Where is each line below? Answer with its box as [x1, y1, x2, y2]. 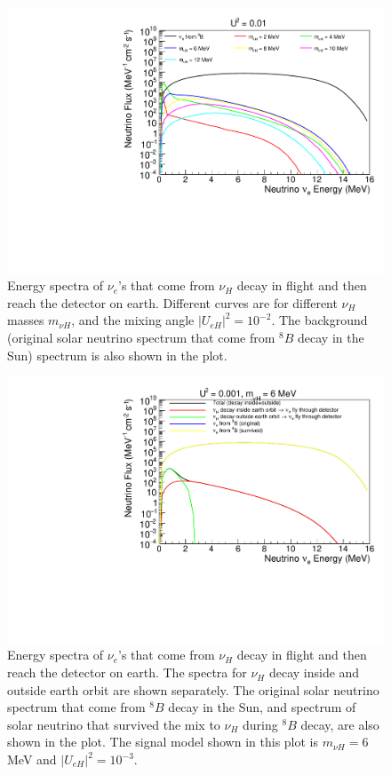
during [243, 715, 278, 733]
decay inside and [268, 663, 360, 682]
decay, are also [300, 715, 379, 733]
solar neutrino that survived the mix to [7, 715, 220, 733]
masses [7, 311, 44, 329]
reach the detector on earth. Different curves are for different [7, 293, 338, 312]
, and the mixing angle [71, 311, 195, 329]
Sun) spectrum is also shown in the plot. [7, 345, 227, 364]
